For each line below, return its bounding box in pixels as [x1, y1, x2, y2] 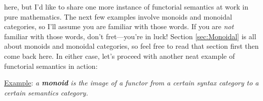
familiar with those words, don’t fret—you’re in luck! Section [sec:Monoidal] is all [4, 31, 256, 41]
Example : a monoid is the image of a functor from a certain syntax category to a [4, 77, 259, 88]
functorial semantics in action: [4, 60, 98, 71]
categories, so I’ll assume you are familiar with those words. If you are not [4, 21, 234, 32]
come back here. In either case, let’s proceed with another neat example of [4, 50, 235, 61]
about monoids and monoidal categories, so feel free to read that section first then [4, 41, 259, 51]
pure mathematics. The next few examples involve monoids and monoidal [4, 11, 232, 22]
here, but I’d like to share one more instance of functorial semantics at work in [4, 2, 248, 12]
